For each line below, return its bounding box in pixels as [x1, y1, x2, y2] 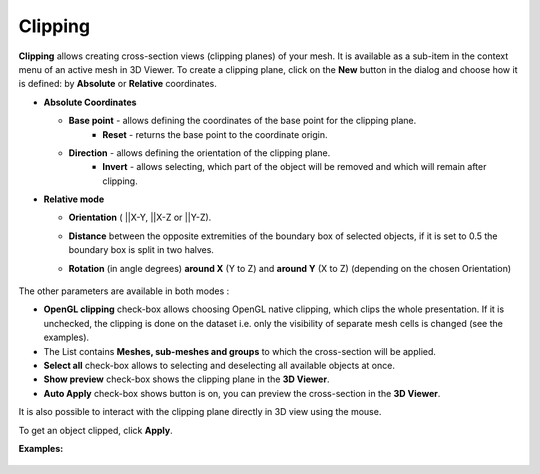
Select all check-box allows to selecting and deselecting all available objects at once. [43, 359, 395, 371]
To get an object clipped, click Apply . [18, 424, 174, 436]
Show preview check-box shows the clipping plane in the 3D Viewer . [43, 373, 330, 385]
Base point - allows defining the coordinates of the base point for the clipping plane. [68, 115, 417, 127]
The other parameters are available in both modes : [18, 285, 230, 297]
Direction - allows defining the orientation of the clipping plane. [68, 146, 331, 159]
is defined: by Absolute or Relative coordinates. [18, 78, 217, 90]
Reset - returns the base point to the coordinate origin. [102, 128, 328, 140]
